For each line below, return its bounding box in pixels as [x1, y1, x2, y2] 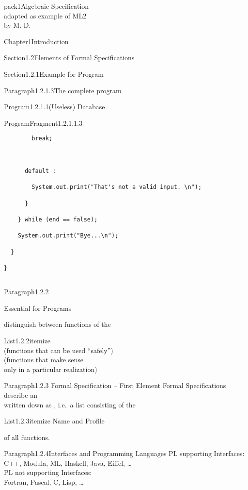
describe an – [4, 389, 43, 400]
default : [24, 167, 56, 174]
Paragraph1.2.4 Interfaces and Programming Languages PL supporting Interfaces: [4, 448, 245, 458]
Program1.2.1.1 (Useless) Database [4, 101, 105, 112]
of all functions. [4, 432, 50, 442]
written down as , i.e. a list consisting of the [4, 399, 136, 409]
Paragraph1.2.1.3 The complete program [4, 85, 122, 95]
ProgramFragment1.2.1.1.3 [4, 118, 82, 128]
